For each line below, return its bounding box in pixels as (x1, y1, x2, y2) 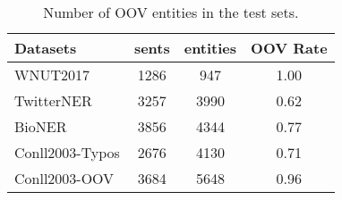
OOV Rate (251, 37, 328, 58)
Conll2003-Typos (14, 142, 120, 162)
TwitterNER (14, 90, 92, 111)
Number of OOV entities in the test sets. (43, 2, 299, 22)
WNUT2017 (14, 64, 90, 85)
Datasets (14, 37, 77, 58)
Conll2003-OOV (14, 168, 115, 188)
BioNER (14, 116, 67, 137)
